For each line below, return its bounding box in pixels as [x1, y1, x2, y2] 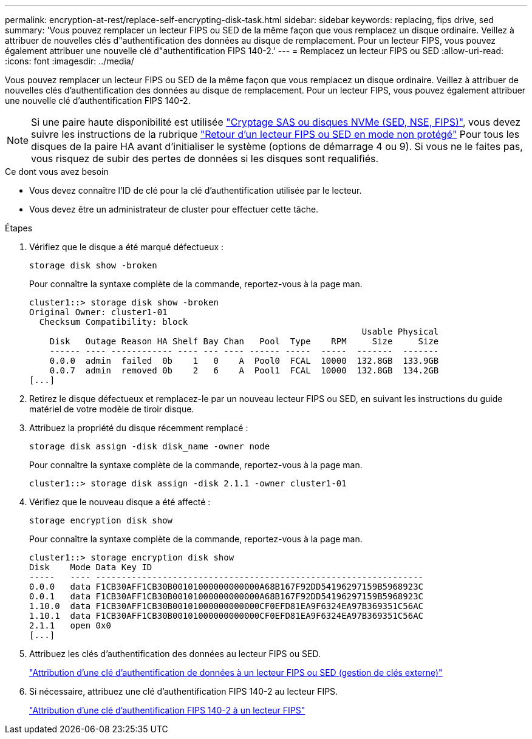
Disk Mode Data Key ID [29, 562, 152, 572]
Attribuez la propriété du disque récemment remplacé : [29, 423, 248, 433]
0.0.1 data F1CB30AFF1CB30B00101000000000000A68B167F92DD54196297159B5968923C [29, 591, 424, 601]
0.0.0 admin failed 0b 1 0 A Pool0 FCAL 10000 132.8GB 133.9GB [49, 356, 439, 366]
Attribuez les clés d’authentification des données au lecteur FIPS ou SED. [29, 649, 321, 659]
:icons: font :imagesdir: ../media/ [5, 56, 134, 66]
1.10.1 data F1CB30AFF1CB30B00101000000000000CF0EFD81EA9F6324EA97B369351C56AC [29, 611, 424, 621]
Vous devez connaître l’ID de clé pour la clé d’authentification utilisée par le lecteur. [29, 185, 362, 196]
